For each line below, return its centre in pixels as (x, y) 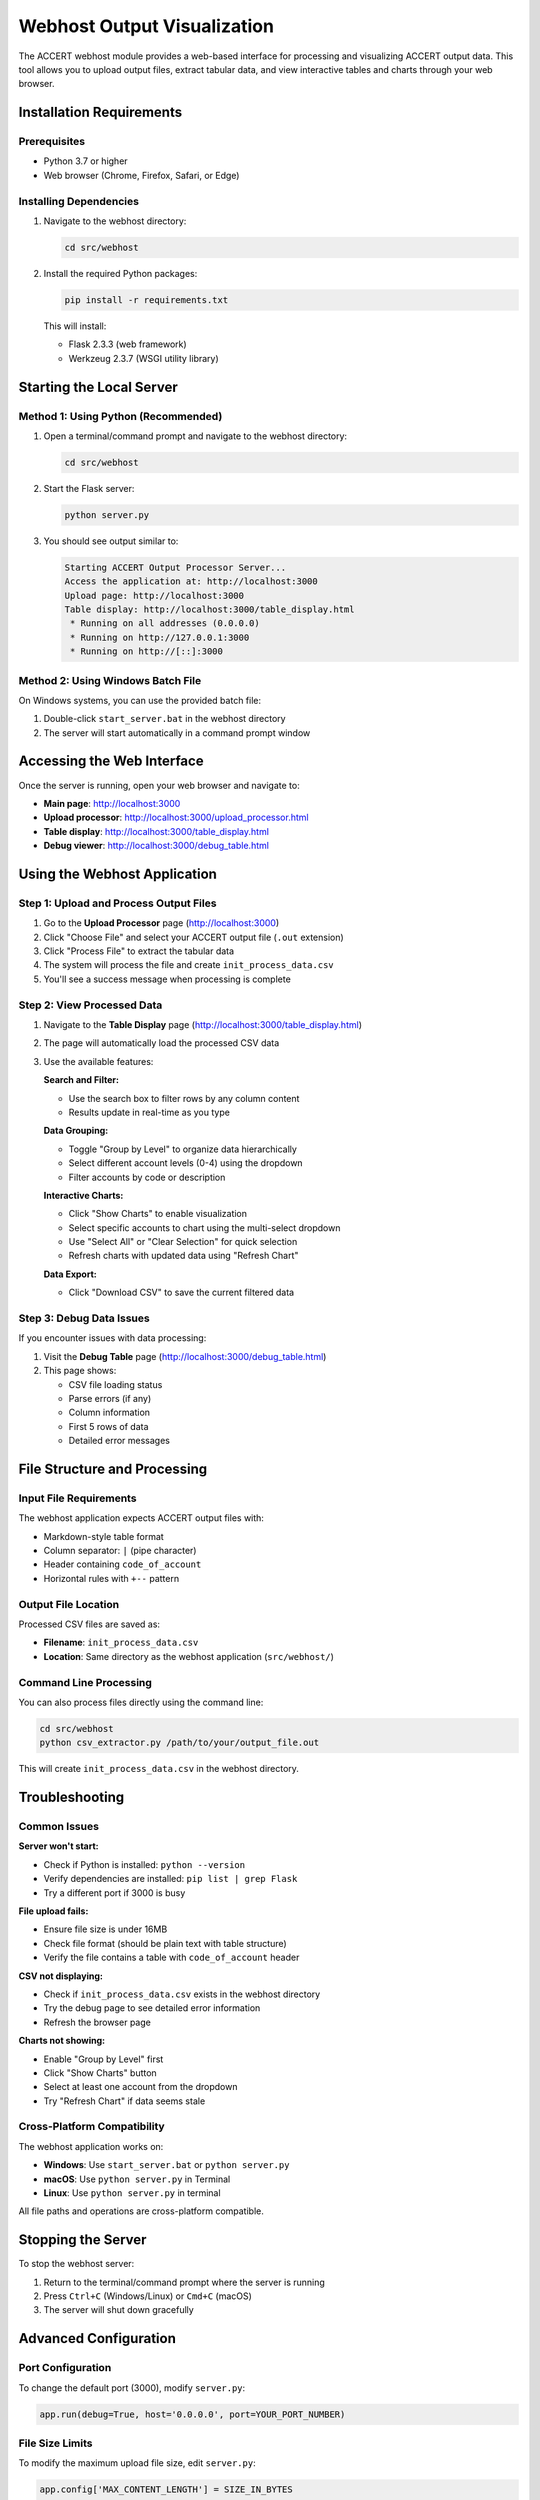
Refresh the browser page (97, 2022)
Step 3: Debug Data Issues (84, 1318)
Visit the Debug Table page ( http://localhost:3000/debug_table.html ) (185, 1356)
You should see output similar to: (111, 541)
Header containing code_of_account (122, 1564)
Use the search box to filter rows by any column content (184, 1098)
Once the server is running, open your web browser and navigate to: (159, 785)
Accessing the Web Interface (111, 761)
